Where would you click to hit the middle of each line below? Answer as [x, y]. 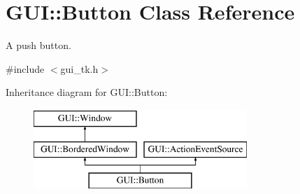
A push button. [38, 45]
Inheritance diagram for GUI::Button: [87, 92]
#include [25, 68]
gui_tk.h [79, 68]
